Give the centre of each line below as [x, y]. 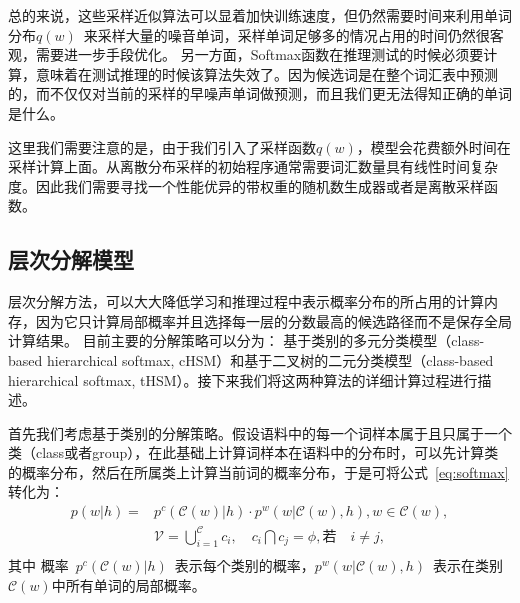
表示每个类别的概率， [244, 565]
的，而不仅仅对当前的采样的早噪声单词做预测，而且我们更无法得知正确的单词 [260, 93]
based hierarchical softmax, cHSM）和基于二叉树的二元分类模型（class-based [251, 359]
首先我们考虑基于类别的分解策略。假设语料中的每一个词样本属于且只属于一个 [260, 432]
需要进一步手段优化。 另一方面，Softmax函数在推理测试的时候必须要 [259, 54]
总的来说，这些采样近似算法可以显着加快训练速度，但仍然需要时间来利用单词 [260, 15]
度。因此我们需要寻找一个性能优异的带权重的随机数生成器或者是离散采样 [246, 185]
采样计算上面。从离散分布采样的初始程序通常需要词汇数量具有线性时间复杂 [253, 166]
